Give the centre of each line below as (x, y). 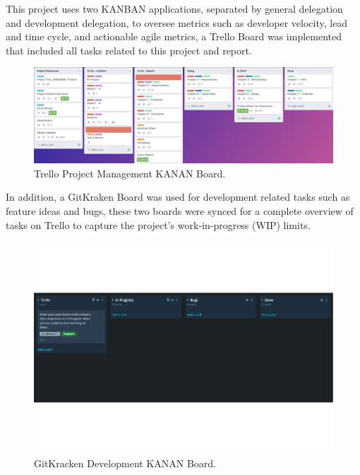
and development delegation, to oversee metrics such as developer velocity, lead (177, 22)
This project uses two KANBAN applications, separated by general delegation (174, 8)
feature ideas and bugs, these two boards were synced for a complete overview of (180, 210)
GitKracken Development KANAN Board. (125, 463)
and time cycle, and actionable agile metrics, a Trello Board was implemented (174, 36)
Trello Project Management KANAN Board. (130, 173)
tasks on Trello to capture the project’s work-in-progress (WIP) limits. (158, 224)
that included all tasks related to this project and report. (129, 50)
